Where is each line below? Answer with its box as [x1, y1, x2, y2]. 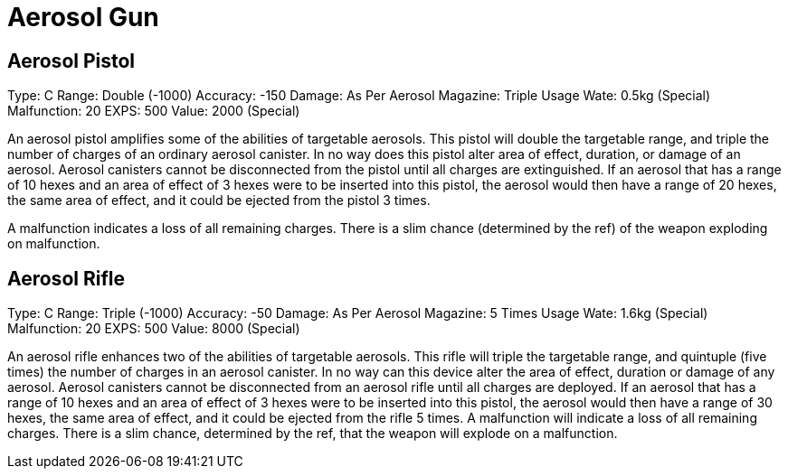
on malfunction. [7, 236, 100, 252]
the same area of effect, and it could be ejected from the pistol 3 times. [7, 192, 431, 209]
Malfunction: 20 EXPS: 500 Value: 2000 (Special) [7, 103, 300, 119]
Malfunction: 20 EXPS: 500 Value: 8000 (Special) [7, 321, 300, 337]
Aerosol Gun [7, 2, 159, 33]
